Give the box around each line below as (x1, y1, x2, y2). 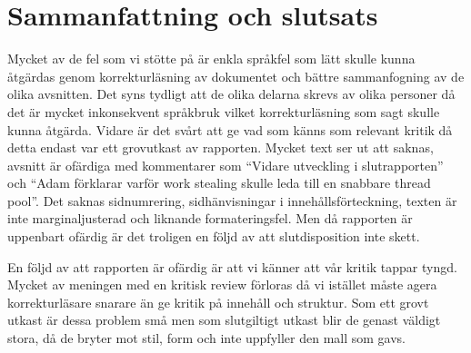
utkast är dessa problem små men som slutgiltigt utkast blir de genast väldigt (7, 310, 441, 329)
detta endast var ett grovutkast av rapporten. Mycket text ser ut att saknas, (7, 138, 434, 157)
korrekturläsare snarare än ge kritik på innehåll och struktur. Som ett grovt (7, 292, 429, 311)
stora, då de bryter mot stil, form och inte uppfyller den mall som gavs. (7, 328, 406, 348)
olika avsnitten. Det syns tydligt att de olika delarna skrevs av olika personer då (7, 84, 456, 103)
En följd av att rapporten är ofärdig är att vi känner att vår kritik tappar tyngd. (7, 257, 457, 276)
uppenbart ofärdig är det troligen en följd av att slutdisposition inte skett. (7, 227, 420, 246)
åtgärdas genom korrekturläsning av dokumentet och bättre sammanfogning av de (7, 66, 465, 85)
